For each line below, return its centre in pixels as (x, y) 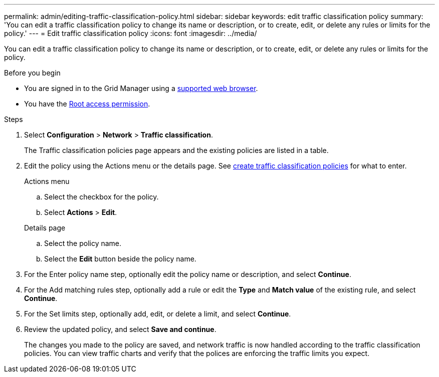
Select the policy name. (83, 243)
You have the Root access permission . (87, 104)
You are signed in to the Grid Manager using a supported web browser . (141, 88)
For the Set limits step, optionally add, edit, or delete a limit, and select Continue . (158, 314)
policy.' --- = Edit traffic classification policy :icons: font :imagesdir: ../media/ (131, 33)
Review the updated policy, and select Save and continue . (120, 329)
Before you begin (32, 73)
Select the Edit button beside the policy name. (120, 259)
